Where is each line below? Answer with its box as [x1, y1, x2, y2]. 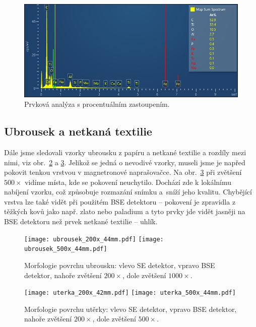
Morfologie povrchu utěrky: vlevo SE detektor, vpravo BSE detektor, [24, 303, 237, 314]
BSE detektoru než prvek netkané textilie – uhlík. [4, 216, 158, 227]
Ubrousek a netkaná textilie [4, 123, 152, 139]
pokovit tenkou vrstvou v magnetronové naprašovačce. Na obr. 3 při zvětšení [4, 167, 242, 177]
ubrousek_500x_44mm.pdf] [24, 245, 107, 253]
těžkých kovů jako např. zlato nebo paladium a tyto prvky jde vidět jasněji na [4, 206, 245, 217]
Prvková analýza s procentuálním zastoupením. [24, 99, 170, 109]
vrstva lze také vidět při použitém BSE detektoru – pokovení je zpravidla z [4, 196, 236, 207]
